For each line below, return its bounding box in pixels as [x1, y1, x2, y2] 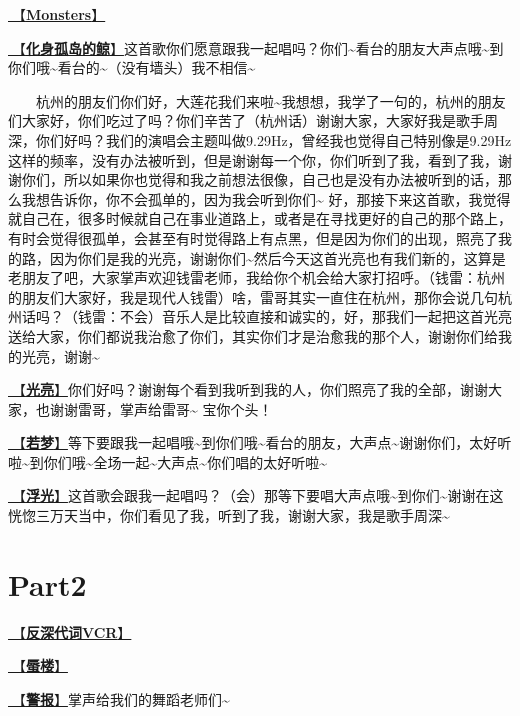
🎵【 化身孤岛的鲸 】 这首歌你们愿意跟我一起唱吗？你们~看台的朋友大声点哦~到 [8, 37, 504, 58]
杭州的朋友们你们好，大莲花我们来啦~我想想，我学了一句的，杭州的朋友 [36, 90, 506, 111]
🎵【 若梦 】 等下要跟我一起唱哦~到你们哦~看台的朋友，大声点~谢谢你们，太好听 [8, 432, 512, 453]
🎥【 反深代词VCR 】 [8, 621, 132, 642]
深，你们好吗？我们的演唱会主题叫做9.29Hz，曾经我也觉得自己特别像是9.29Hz [8, 129, 512, 150]
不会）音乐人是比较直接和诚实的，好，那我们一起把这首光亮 [119, 306, 512, 327]
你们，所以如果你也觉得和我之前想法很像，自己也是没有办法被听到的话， [21, 169, 498, 190]
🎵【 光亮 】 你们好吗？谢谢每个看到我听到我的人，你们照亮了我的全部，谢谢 [8, 379, 488, 400]
